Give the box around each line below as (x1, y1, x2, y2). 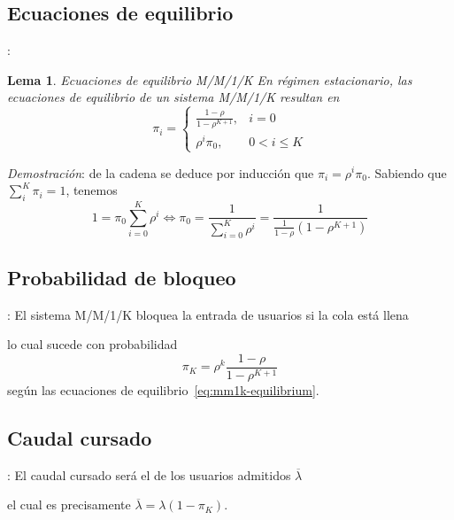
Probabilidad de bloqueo (7, 263, 236, 291)
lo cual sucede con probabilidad (7, 335, 178, 353)
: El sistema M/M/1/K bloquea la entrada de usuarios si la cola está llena (7, 305, 409, 323)
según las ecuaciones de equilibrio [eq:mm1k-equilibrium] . (7, 380, 319, 399)
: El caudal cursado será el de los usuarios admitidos (7, 465, 291, 484)
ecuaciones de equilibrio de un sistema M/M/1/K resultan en (7, 88, 340, 106)
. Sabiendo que (366, 163, 447, 182)
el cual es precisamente (7, 495, 131, 514)
